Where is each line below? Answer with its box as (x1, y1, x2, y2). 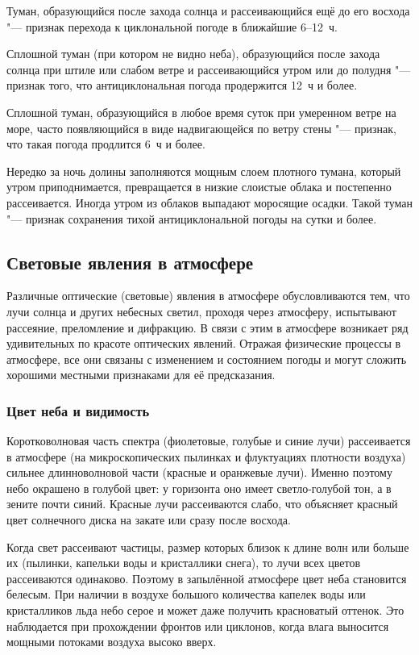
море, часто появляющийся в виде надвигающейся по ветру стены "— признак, (6, 119, 396, 136)
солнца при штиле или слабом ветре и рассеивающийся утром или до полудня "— (6, 60, 411, 77)
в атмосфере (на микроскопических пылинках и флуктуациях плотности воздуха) (6, 448, 406, 465)
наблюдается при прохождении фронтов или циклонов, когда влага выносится (6, 617, 389, 634)
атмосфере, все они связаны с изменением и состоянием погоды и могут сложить (6, 350, 407, 367)
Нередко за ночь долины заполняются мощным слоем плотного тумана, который (6, 162, 401, 179)
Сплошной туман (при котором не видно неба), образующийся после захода (6, 45, 380, 62)
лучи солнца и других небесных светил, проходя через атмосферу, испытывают (6, 302, 396, 319)
